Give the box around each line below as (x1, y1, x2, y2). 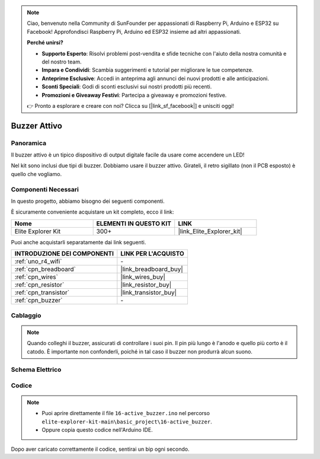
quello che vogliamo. (11, 170, 62, 177)
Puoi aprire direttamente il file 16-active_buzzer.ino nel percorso (41, 410, 210, 417)
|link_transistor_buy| (120, 288, 177, 297)
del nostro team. (41, 58, 82, 65)
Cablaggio (11, 311, 41, 320)
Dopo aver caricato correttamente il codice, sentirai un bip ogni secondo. (11, 445, 190, 452)
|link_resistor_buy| (120, 280, 172, 289)
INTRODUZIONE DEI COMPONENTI (14, 250, 114, 258)
